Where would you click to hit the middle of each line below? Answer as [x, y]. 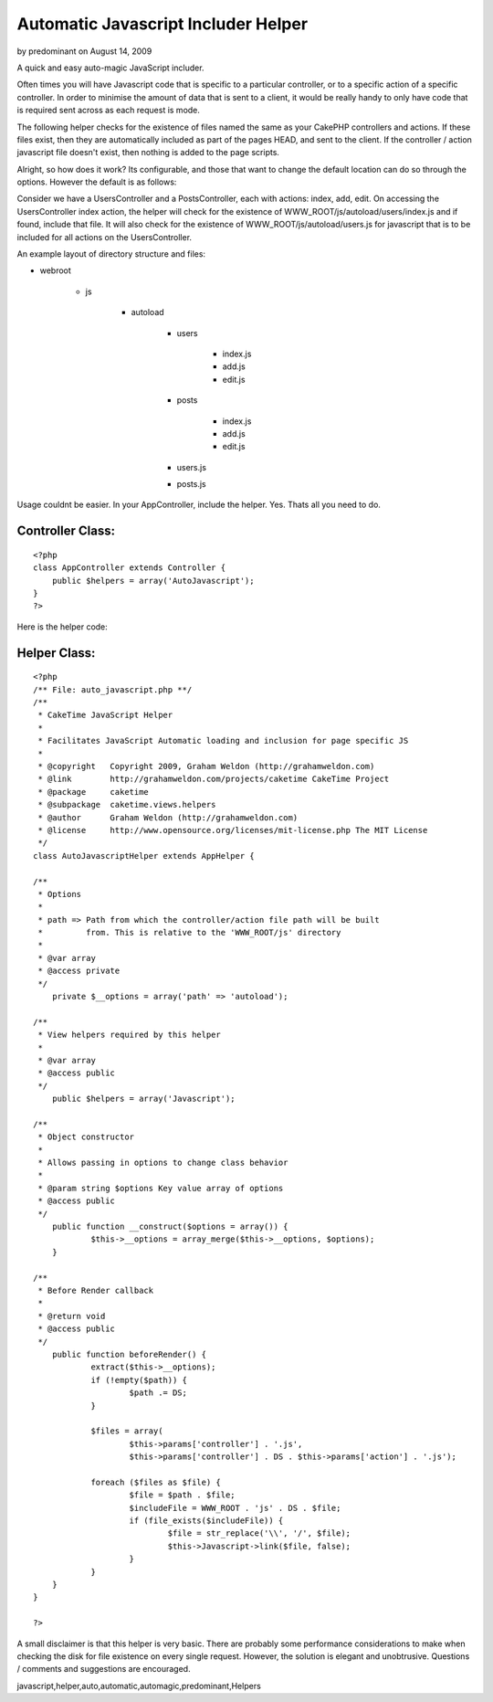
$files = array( [127, 1431]
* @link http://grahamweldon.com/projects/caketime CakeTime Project [214, 779]
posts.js [192, 484]
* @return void [72, 1316]
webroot [56, 270]
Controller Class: [66, 531]
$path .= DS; [158, 1393]
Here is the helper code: [63, 627]
